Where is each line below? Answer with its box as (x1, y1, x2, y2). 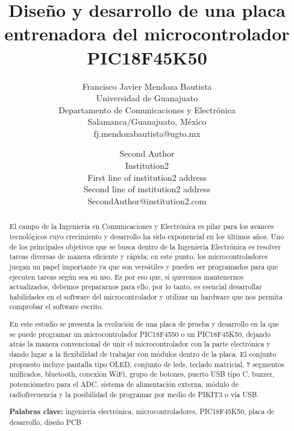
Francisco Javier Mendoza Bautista (82, 80, 212, 92)
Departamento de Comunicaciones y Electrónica (58, 103, 236, 116)
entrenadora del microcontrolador (4, 21, 290, 46)
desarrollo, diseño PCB (9, 417, 81, 427)
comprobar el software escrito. (9, 301, 104, 312)
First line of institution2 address (87, 171, 207, 183)
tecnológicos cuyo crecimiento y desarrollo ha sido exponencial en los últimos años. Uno (9, 231, 284, 241)
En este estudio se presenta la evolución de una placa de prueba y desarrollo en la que (9, 319, 280, 329)
